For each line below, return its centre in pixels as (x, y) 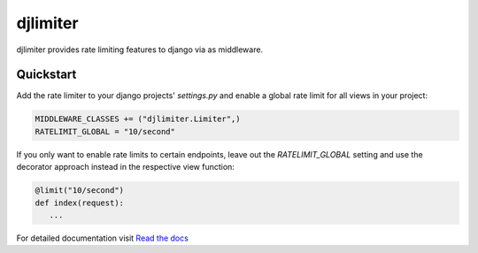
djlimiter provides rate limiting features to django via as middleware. (140, 50)
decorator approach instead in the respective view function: (125, 167)
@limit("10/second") (79, 191)
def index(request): (79, 203)
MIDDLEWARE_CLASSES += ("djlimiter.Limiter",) (138, 119)
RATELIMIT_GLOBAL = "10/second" (105, 131)
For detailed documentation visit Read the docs (103, 238)
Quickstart (46, 75)
